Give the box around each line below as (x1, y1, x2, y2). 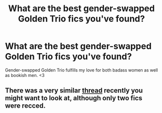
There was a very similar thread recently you (5, 86, 143, 95)
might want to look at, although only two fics (5, 94, 143, 102)
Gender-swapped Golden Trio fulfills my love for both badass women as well (5, 67, 158, 73)
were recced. (5, 102, 46, 110)
